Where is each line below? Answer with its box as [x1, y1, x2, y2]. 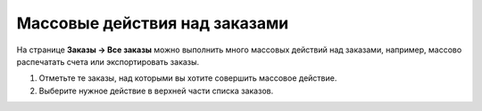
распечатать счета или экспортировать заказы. [16, 56, 200, 67]
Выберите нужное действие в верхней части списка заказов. [38, 85, 274, 96]
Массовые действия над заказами [16, 13, 289, 33]
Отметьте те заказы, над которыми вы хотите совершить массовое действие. [38, 73, 337, 83]
